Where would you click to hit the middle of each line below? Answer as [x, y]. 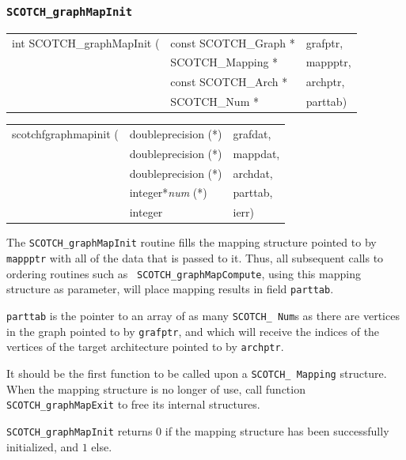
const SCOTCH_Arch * [229, 82]
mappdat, [256, 153]
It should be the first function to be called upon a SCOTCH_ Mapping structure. [197, 373]
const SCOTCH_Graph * [233, 42]
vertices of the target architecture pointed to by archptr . [145, 347]
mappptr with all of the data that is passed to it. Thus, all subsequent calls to [195, 258]
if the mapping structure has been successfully [277, 430]
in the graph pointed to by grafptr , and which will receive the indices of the [193, 331]
